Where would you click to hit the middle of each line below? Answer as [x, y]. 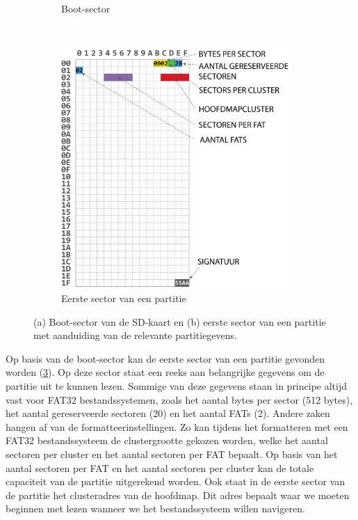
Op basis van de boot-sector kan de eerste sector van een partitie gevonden [165, 358]
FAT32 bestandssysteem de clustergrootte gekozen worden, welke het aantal [167, 440]
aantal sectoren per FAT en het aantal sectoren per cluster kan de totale [160, 467]
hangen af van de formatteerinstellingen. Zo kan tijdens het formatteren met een [177, 426]
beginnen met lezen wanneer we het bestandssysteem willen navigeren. [155, 509]
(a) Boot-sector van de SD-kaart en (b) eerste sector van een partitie [180, 321]
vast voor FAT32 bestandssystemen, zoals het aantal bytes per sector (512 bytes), [179, 399]
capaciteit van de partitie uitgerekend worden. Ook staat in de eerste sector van [176, 481]
